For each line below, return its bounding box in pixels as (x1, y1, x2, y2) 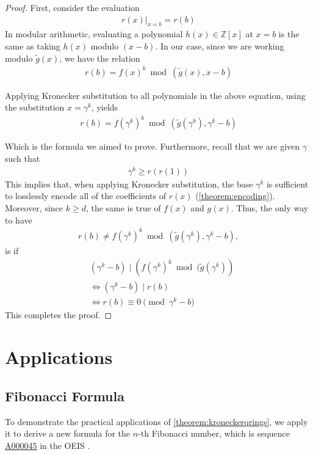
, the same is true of (85, 201, 161, 214)
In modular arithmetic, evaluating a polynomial (5, 27, 183, 40)
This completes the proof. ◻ (5, 308, 112, 321)
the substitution (5, 101, 65, 114)
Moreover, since (5, 201, 63, 214)
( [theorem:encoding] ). (195, 189, 275, 202)
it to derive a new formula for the (5, 427, 131, 440)
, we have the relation (59, 51, 140, 64)
